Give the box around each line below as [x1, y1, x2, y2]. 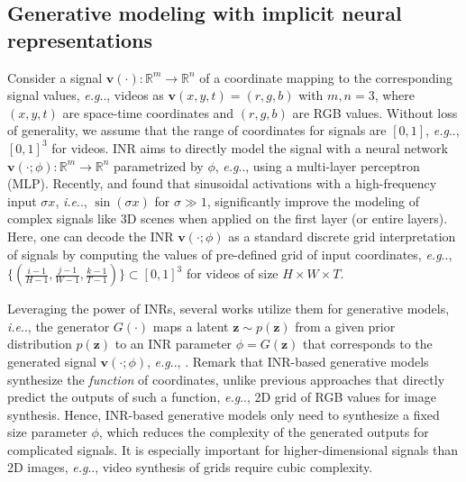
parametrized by [114, 156, 204, 175]
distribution [7, 334, 72, 353]
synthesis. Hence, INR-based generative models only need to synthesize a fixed [7, 405, 440, 423]
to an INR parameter [114, 334, 233, 353]
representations [7, 25, 153, 53]
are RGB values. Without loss [292, 103, 458, 122]
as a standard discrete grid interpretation [228, 226, 456, 245]
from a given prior [295, 316, 396, 335]
